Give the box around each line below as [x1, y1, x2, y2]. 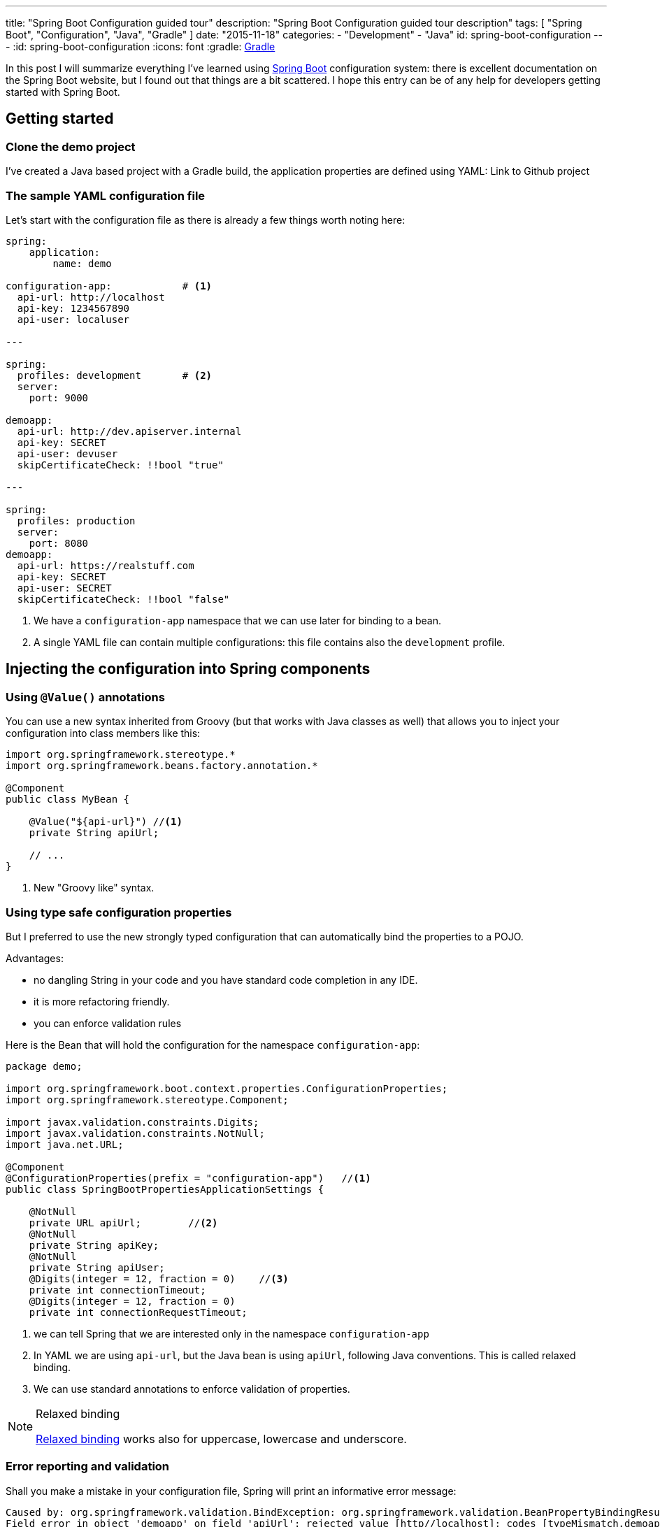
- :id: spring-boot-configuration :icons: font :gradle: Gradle [6, 41, 275, 52]
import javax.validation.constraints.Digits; [6, 1116, 259, 1128]
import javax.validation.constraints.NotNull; [6, 1127, 265, 1139]
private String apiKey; [29, 1239, 159, 1251]
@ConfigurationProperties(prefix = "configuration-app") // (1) [6, 1172, 371, 1184]
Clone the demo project [6, 139, 136, 154]
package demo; [6, 1060, 82, 1072]
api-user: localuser [17, 313, 130, 325]
